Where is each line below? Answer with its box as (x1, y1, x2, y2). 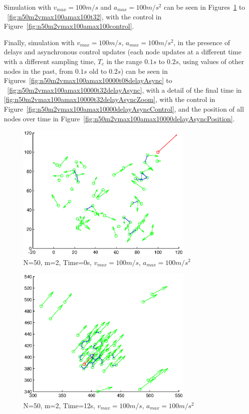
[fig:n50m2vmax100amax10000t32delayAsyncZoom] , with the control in (4, 94, 216, 104)
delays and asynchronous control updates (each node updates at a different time (4, 47, 242, 57)
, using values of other (179, 56, 244, 66)
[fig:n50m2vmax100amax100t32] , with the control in (7, 11, 162, 21)
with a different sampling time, (4, 56, 96, 66)
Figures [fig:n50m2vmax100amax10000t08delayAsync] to (4, 75, 172, 85)
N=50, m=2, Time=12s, (23, 400, 95, 410)
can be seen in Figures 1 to (164, 2, 245, 12)
